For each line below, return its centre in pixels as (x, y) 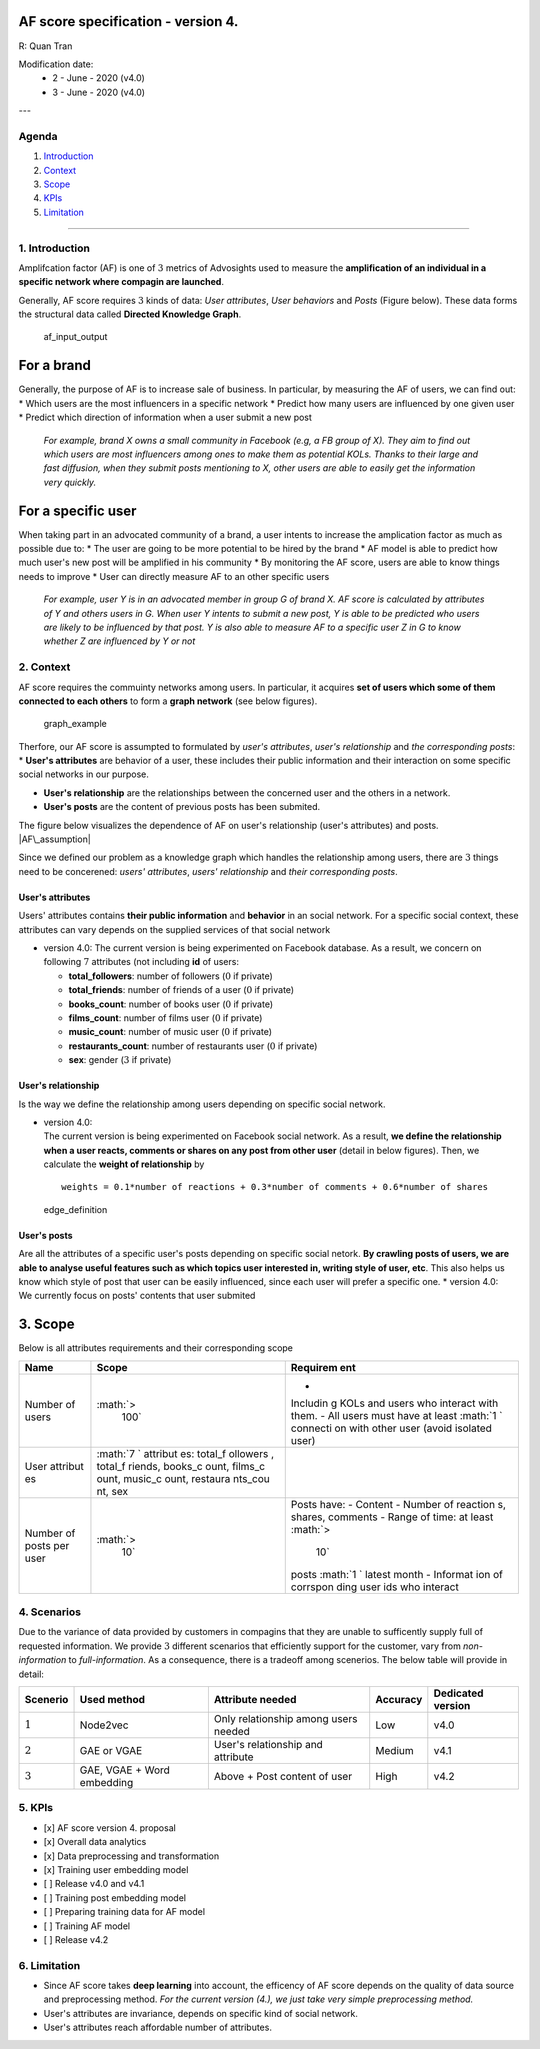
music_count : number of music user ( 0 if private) (170, 1032)
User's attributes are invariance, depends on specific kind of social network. (201, 2013)
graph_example (75, 724)
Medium (394, 1751)
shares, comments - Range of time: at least (392, 1517)
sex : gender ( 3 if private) (120, 1060)
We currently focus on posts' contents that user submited (137, 1296)
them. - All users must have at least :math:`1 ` (396, 1415)
